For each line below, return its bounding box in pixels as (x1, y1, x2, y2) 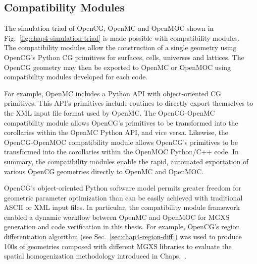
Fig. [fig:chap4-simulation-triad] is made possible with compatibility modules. (4, 32, 240, 43)
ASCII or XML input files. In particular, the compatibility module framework (4, 202, 240, 212)
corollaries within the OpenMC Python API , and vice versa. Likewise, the (4, 127, 228, 137)
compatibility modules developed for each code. (4, 71, 148, 82)
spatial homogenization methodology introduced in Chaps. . (4, 251, 187, 261)
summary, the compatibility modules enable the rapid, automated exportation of (4, 156, 249, 166)
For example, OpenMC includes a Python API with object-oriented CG (4, 88, 221, 98)
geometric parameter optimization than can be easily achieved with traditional (4, 192, 243, 202)
